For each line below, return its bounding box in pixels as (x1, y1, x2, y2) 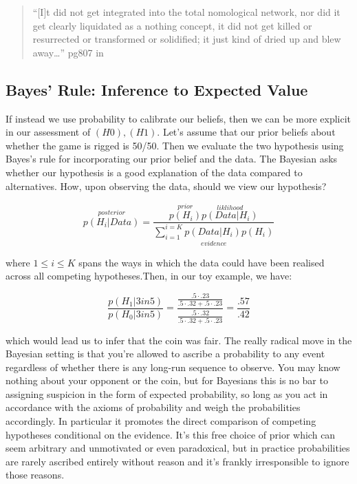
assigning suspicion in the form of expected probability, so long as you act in (6, 386, 328, 401)
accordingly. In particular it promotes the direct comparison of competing (6, 414, 316, 428)
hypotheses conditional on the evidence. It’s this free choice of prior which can (6, 427, 336, 441)
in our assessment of (6, 125, 91, 139)
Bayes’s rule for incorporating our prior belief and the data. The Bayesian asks (6, 151, 338, 166)
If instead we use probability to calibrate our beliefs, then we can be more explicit (6, 111, 351, 125)
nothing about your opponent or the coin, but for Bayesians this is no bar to (6, 373, 328, 388)
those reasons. (6, 467, 65, 482)
